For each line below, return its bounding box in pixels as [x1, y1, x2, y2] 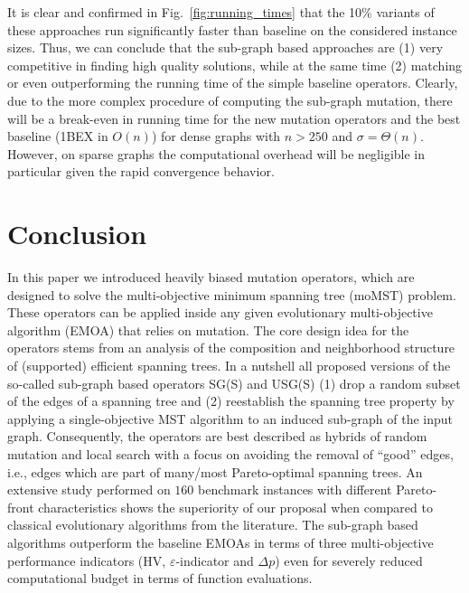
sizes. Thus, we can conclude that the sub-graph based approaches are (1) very [7, 38, 444, 57]
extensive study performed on [7, 480, 171, 499]
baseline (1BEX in [7, 127, 108, 146]
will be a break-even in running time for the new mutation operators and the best [7, 108, 461, 127]
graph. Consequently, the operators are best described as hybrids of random [7, 427, 427, 446]
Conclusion [7, 215, 147, 252]
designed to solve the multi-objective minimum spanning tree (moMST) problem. [7, 285, 456, 304]
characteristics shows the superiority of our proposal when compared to [38, 497, 433, 516]
